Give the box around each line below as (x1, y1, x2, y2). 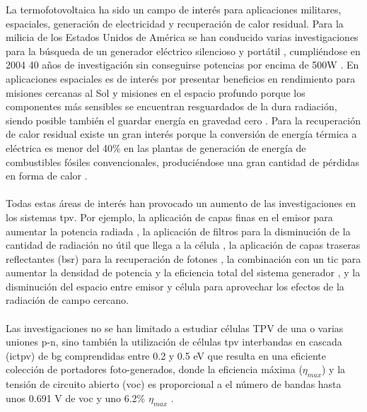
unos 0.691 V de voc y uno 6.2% (6, 390, 146, 405)
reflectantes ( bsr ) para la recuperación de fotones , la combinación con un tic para (6, 251, 361, 266)
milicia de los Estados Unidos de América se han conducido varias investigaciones (6, 30, 359, 45)
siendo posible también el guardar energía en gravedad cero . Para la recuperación (6, 112, 361, 127)
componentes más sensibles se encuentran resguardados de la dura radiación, (6, 99, 337, 114)
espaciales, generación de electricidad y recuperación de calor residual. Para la (6, 16, 344, 30)
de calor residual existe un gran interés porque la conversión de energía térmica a (6, 126, 357, 141)
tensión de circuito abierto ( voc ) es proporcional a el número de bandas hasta (6, 377, 342, 392)
